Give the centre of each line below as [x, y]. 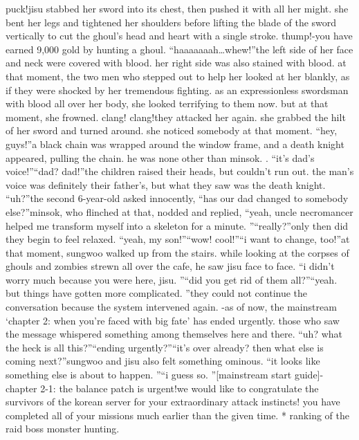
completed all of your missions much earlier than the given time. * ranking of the [177, 415]
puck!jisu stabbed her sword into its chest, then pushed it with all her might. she [177, 8]
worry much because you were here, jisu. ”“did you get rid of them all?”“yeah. [172, 279]
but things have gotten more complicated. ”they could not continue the [157, 293]
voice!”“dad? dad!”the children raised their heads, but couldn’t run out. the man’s [180, 171]
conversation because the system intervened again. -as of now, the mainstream [171, 307]
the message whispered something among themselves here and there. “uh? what [174, 334]
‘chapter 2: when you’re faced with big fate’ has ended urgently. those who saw [173, 320]
